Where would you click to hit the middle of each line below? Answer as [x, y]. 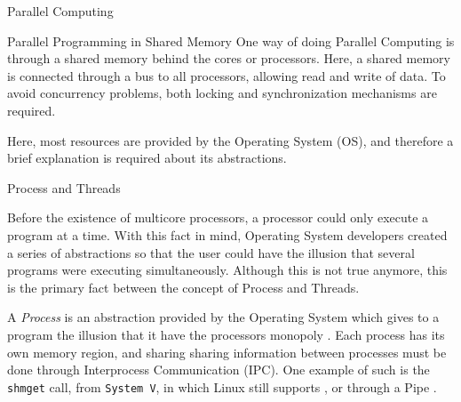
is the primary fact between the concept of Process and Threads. [183, 287]
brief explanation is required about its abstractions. [147, 158]
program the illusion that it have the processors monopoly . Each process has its [226, 334]
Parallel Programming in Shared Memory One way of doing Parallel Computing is [231, 40]
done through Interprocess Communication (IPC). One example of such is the [219, 370]
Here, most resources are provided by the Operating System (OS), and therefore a [230, 140]
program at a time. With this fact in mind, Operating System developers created [227, 234]
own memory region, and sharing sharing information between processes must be [227, 352]
